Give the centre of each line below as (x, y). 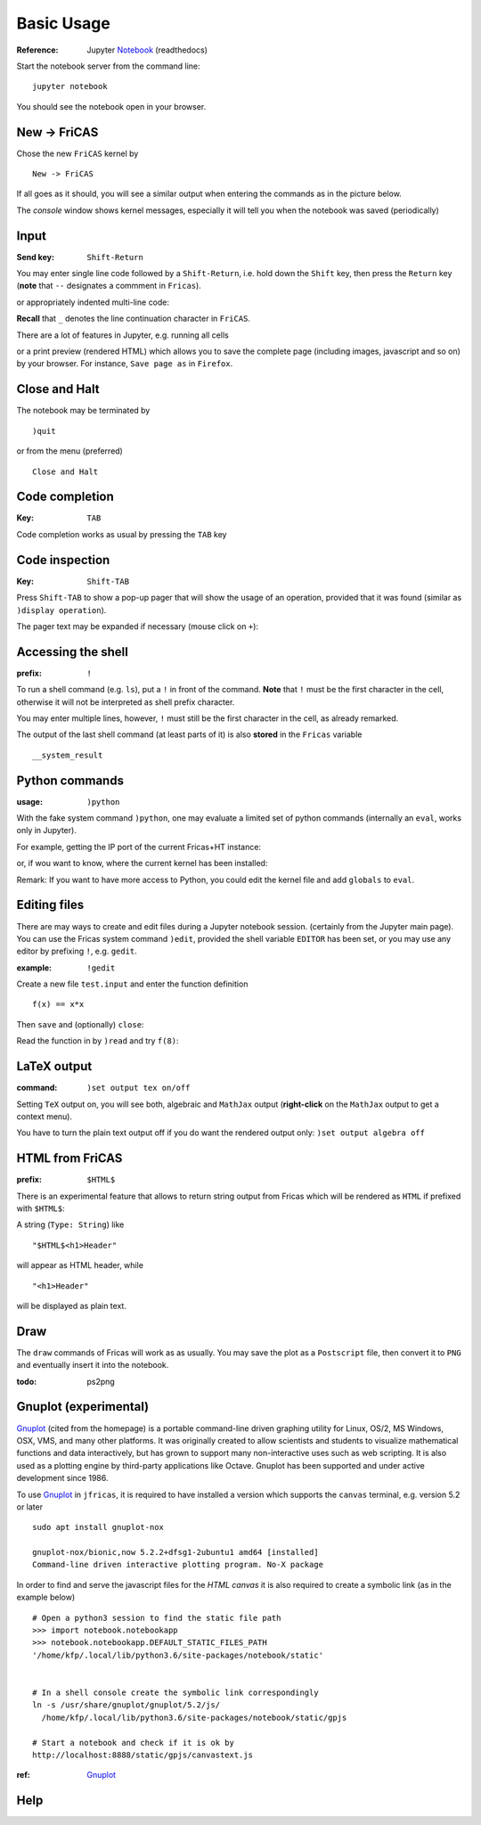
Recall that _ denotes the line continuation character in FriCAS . (134, 319)
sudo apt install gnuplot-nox (98, 1527)
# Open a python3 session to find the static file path (157, 1618)
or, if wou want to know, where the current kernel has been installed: (142, 863)
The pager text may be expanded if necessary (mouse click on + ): (137, 626)
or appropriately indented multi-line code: (93, 302)
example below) (46, 1597)
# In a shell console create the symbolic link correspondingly (176, 1692)
